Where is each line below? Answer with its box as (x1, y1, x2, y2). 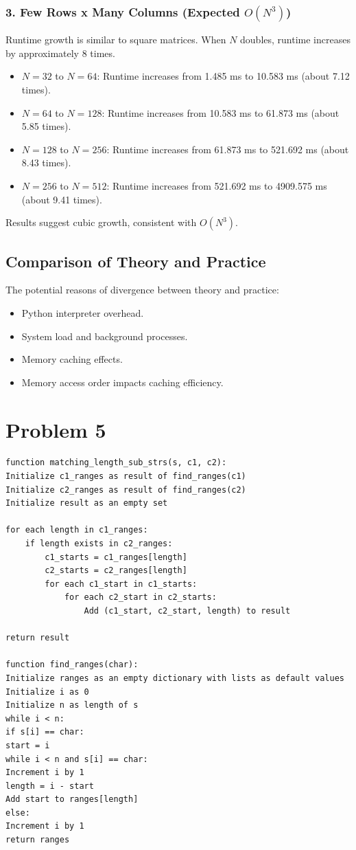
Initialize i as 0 (5, 686, 89, 697)
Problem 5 (5, 415, 106, 443)
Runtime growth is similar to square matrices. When (5, 32, 226, 47)
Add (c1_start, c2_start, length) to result (84, 605, 291, 616)
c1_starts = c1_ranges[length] (45, 552, 187, 562)
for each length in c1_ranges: (5, 525, 148, 535)
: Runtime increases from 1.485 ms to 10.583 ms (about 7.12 (97, 69, 350, 83)
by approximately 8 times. (5, 45, 115, 60)
